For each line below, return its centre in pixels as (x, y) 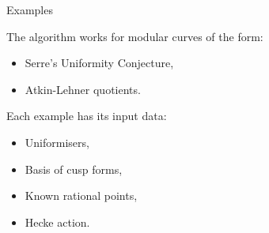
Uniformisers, (57, 142)
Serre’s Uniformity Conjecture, (99, 63)
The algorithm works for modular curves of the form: (135, 36)
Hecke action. (57, 222)
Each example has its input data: (87, 116)
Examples (30, 9)
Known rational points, (81, 195)
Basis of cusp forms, (74, 169)
